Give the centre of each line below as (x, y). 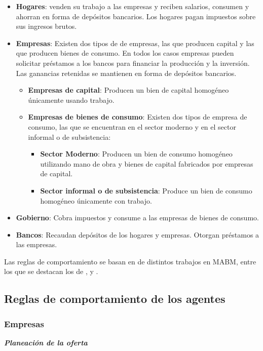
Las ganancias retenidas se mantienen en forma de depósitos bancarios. (126, 73)
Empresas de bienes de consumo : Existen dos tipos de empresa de (138, 117)
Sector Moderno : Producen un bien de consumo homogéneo (136, 154)
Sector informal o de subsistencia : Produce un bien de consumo (146, 190)
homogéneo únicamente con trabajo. (96, 200)
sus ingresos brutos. (46, 26)
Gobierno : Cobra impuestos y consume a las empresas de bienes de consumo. (137, 218)
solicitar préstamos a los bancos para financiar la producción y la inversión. (133, 63)
